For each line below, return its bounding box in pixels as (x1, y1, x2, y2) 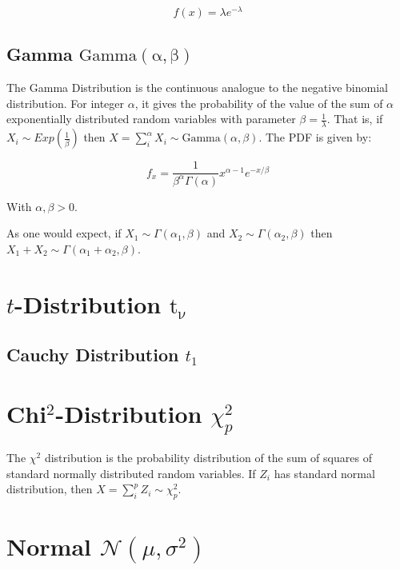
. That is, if (326, 110, 383, 127)
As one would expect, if (6, 225, 122, 241)
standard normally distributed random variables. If (6, 464, 256, 481)
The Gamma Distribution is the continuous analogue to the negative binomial (6, 79, 388, 96)
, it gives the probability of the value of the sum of (134, 94, 383, 111)
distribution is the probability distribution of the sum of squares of (44, 449, 372, 466)
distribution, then (6, 480, 93, 497)
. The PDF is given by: (258, 129, 372, 145)
